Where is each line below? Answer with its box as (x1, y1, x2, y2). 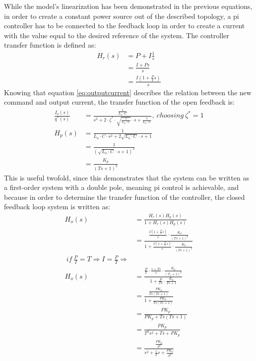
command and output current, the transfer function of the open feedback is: (4, 97, 235, 107)
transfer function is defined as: (4, 40, 96, 50)
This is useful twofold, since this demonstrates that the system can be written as (4, 172, 249, 182)
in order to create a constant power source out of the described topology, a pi (4, 10, 239, 21)
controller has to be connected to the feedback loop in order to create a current (4, 20, 245, 31)
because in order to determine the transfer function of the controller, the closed (4, 191, 245, 202)
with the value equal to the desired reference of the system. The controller (4, 30, 229, 40)
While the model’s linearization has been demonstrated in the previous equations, (4, 1, 253, 11)
